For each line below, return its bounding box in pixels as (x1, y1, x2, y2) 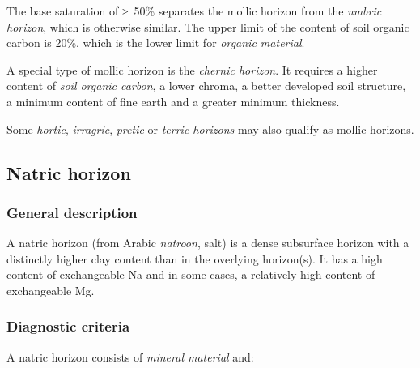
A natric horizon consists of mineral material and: (6, 348, 254, 365)
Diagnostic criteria (6, 316, 130, 336)
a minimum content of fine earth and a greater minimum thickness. (6, 92, 340, 109)
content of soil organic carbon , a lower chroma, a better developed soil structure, (6, 77, 406, 94)
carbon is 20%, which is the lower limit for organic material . (6, 34, 305, 51)
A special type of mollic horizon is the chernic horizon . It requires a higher (6, 61, 378, 78)
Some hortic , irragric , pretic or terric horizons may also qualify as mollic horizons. (6, 120, 414, 137)
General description (6, 202, 138, 222)
